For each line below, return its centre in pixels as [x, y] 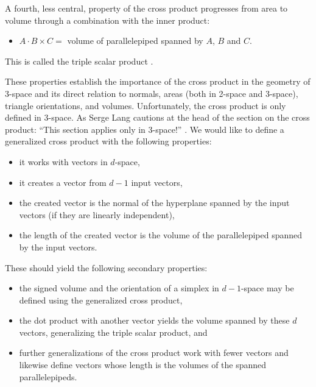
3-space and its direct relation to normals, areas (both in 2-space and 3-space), [152, 93]
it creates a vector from [63, 182]
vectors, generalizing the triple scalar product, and [113, 332]
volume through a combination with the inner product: [107, 20]
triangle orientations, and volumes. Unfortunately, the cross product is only [146, 105]
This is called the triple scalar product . [79, 61]
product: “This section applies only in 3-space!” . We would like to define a [145, 129]
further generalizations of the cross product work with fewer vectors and [154, 353]
